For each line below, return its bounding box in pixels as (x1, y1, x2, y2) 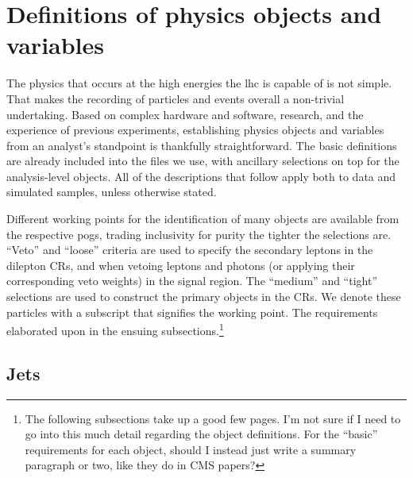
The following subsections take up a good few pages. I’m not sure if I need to (25, 410, 401, 426)
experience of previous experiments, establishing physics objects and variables (6, 121, 384, 138)
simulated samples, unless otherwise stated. (6, 183, 217, 200)
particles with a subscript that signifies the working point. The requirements (6, 303, 378, 320)
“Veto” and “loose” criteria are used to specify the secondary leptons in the (6, 241, 373, 258)
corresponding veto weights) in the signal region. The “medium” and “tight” (6, 272, 378, 289)
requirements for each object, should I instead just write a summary (25, 441, 357, 457)
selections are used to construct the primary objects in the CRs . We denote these (6, 288, 401, 305)
